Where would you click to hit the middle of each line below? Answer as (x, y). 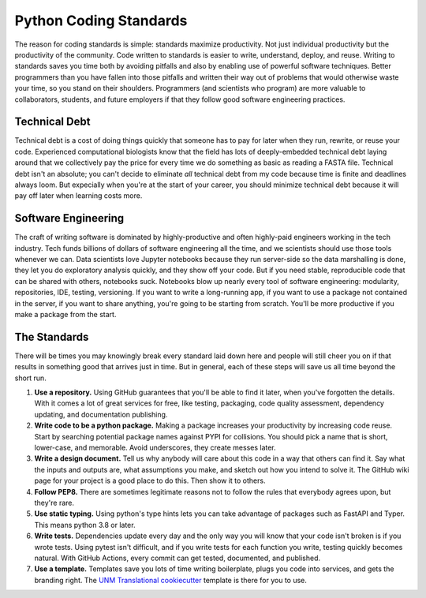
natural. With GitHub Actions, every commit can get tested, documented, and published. (177, 558)
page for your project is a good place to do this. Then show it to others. (150, 480)
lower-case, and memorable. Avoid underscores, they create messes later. (155, 448)
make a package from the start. (65, 314)
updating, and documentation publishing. (101, 414)
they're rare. (54, 503)
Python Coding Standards (101, 21)
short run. (30, 378)
